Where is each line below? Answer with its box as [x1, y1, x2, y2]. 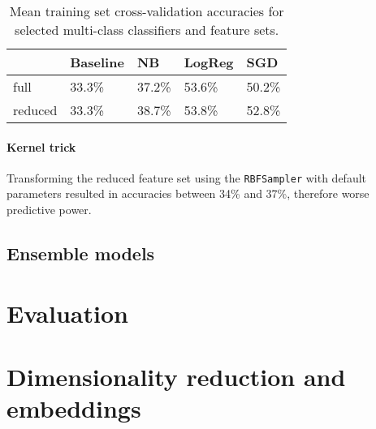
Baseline [70, 53, 124, 71]
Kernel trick [6, 138, 76, 155]
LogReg [184, 53, 234, 71]
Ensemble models [6, 241, 155, 266]
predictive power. [6, 201, 92, 218]
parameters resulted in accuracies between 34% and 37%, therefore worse [6, 185, 370, 202]
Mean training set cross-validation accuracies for [9, 2, 284, 20]
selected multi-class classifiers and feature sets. [15, 20, 279, 39]
